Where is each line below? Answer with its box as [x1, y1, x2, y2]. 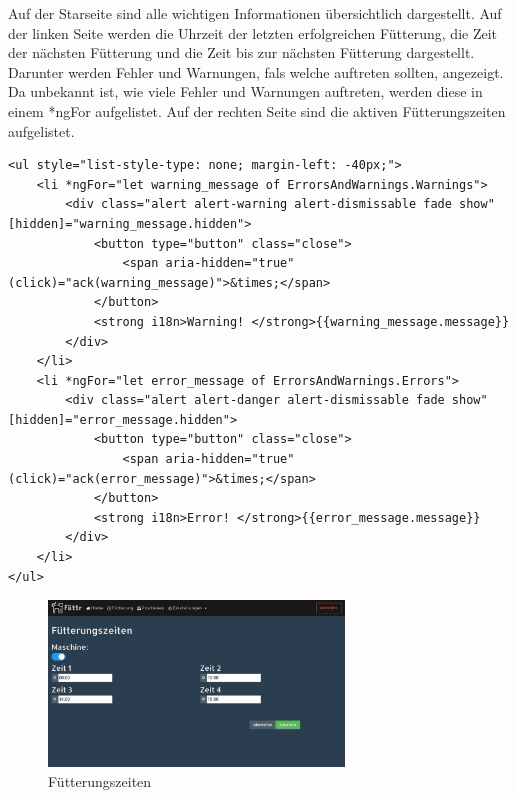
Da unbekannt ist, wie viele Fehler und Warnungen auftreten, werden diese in [8, 81, 483, 102]
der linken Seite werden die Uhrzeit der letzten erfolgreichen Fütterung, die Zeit [8, 22, 498, 43]
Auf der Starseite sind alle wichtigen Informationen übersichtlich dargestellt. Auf [8, 3, 502, 23]
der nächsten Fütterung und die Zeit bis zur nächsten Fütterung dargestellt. [8, 42, 475, 63]
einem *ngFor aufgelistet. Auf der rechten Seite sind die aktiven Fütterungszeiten [8, 100, 506, 121]
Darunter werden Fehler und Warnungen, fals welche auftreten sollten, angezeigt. [8, 61, 504, 82]
